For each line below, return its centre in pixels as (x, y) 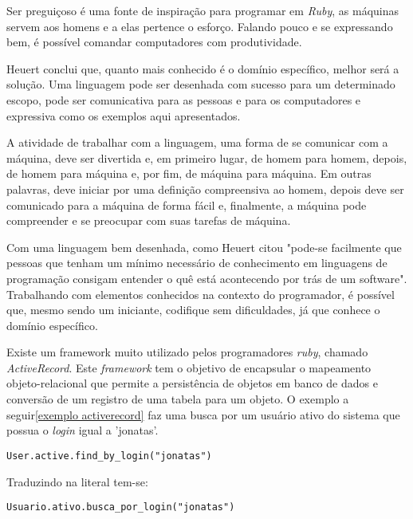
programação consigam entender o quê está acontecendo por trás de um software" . (207, 278)
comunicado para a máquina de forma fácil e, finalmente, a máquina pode (187, 204)
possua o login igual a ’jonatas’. (83, 430)
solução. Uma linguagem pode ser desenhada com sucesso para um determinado (201, 84)
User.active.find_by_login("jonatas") (109, 456)
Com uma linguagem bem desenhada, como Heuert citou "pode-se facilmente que (204, 247)
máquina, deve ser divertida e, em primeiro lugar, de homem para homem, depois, (207, 157)
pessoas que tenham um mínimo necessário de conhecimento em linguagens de (197, 263)
